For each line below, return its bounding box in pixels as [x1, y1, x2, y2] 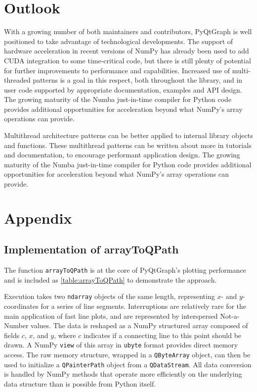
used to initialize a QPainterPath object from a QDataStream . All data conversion [4, 359, 252, 369]
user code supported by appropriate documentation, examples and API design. [4, 84, 242, 95]
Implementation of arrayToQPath [4, 242, 179, 257]
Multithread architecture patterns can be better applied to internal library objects [4, 130, 253, 141]
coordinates [4, 301, 39, 311]
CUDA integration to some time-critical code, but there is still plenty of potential [4, 55, 251, 65]
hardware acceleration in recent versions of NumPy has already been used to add [4, 46, 249, 56]
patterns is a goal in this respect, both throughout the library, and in [33, 75, 243, 85]
